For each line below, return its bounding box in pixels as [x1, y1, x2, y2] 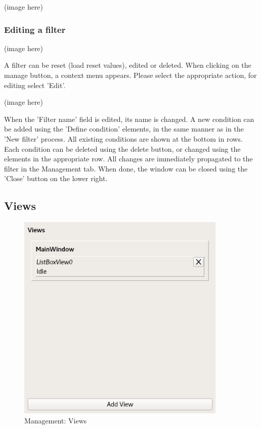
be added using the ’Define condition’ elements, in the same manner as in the [4, 123, 244, 134]
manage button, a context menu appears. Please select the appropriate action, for [4, 70, 257, 80]
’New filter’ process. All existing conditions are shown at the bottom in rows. [4, 133, 243, 144]
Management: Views [24, 415, 87, 425]
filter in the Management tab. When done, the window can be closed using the [4, 163, 248, 174]
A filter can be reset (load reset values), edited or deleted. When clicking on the [4, 60, 251, 70]
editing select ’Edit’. [4, 79, 66, 90]
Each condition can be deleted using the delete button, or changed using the [4, 143, 241, 154]
